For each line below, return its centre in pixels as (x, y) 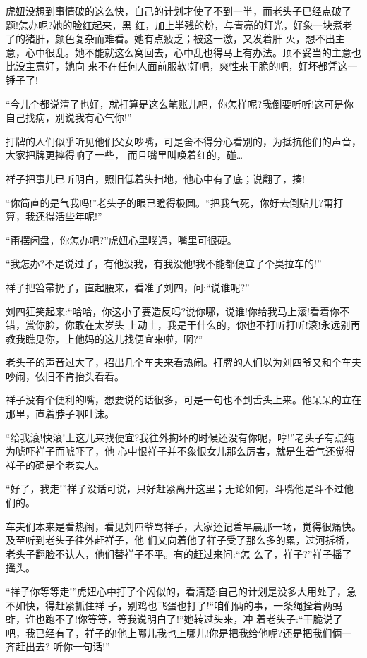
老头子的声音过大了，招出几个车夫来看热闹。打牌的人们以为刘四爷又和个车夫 (183, 362)
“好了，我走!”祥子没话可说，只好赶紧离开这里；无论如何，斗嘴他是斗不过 (175, 488)
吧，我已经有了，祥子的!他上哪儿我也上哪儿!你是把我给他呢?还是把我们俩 (174, 632)
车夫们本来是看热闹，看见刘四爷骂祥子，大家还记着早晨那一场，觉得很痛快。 (183, 526)
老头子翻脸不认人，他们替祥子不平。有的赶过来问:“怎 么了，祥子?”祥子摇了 (179, 553)
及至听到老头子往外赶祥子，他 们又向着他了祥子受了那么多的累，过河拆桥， (180, 540)
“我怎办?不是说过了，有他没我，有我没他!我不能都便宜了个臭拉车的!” (164, 263)
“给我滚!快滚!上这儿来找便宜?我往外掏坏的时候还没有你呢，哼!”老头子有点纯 (180, 437)
